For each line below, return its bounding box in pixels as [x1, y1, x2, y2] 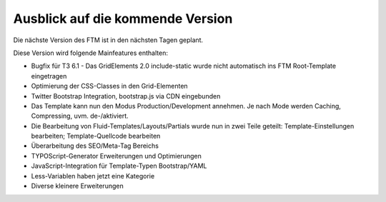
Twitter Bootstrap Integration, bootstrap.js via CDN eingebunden [31, 91, 221, 100]
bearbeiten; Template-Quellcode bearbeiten [31, 132, 161, 141]
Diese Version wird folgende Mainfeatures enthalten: [13, 49, 168, 57]
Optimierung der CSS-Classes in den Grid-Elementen [31, 82, 189, 91]
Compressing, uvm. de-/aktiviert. [31, 111, 129, 121]
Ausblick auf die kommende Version [13, 11, 233, 26]
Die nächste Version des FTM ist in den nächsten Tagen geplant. [13, 36, 204, 44]
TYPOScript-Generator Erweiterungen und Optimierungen [31, 151, 202, 160]
